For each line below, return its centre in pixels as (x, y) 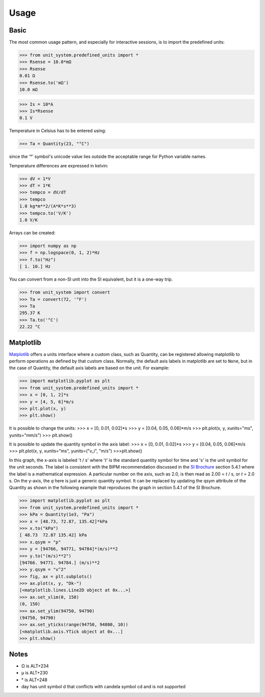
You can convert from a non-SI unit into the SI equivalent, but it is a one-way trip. (91, 279)
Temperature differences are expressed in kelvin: (59, 165)
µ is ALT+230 (35, 673)
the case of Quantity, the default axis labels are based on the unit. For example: (89, 368)
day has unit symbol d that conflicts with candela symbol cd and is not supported (104, 686)
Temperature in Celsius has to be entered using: (58, 131)
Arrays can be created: (32, 233)
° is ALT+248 (34, 680)
